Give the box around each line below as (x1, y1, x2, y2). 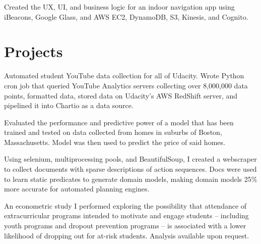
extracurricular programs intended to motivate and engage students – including (4, 210, 249, 221)
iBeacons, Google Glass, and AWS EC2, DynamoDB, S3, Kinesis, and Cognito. (4, 11, 248, 22)
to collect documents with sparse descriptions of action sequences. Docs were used (4, 164, 257, 174)
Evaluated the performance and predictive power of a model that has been (4, 117, 234, 127)
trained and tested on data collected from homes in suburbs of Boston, (4, 127, 222, 137)
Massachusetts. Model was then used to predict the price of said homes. (4, 136, 225, 147)
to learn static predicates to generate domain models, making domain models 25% (4, 173, 257, 184)
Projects (4, 41, 63, 62)
